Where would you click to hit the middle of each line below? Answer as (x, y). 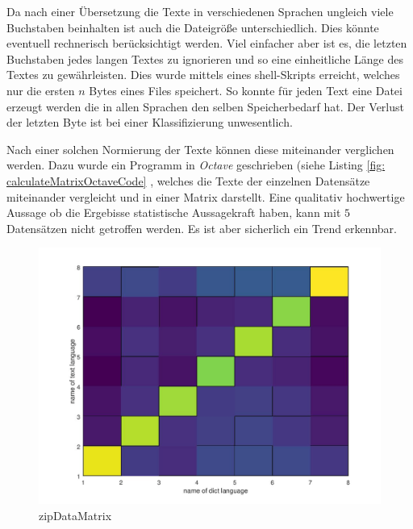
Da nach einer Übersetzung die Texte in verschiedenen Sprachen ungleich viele (200, 11)
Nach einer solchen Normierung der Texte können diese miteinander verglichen (200, 149)
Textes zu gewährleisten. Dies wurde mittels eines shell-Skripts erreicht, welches (203, 75)
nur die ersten (41, 90)
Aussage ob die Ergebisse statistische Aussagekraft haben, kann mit (174, 212)
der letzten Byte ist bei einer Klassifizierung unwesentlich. (150, 122)
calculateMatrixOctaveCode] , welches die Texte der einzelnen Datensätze (188, 180)
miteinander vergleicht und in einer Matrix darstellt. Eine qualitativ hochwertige (206, 196)
